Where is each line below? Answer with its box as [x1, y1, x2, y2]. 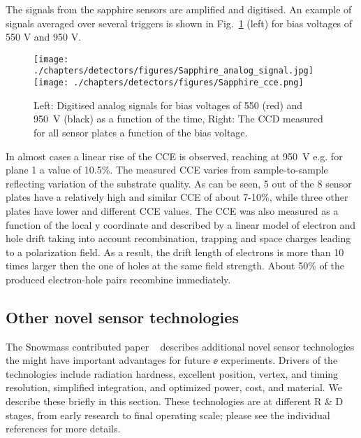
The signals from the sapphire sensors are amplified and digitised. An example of [6, 2, 352, 16]
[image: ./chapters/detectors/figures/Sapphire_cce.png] [34, 78, 304, 88]
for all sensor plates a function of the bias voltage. [34, 125, 248, 139]
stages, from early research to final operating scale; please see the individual [6, 407, 330, 422]
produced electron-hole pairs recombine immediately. [6, 271, 231, 286]
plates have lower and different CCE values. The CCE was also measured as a [6, 203, 339, 218]
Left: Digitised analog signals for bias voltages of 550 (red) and [34, 97, 303, 112]
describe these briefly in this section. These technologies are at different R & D [6, 394, 344, 409]
